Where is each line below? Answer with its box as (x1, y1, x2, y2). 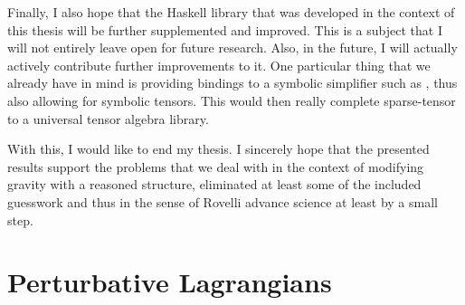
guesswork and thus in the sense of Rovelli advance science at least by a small (7, 192, 438, 211)
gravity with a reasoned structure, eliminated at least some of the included (7, 175, 422, 194)
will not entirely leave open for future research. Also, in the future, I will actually (7, 38, 458, 57)
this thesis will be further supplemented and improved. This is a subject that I (7, 20, 442, 39)
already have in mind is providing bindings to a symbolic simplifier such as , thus (7, 73, 458, 92)
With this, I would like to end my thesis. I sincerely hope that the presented (7, 139, 430, 158)
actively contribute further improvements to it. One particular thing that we (7, 55, 431, 74)
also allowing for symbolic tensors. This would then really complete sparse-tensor (7, 91, 456, 110)
